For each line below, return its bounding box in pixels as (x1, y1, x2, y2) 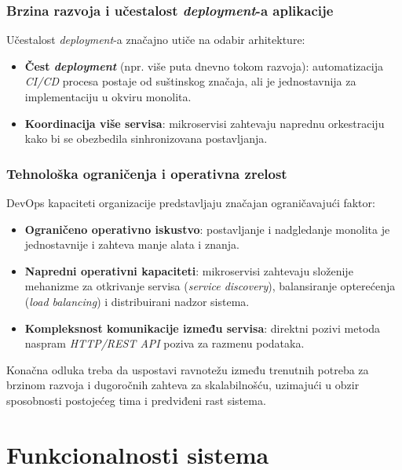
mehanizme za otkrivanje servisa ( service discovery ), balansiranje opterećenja (24, 278, 396, 294)
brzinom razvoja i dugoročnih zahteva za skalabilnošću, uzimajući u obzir (6, 377, 360, 393)
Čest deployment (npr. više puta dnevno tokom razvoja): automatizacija (24, 57, 383, 74)
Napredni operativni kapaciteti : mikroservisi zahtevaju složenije (24, 262, 353, 279)
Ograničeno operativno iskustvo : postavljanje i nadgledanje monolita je (24, 220, 390, 237)
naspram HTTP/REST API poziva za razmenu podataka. (24, 335, 305, 352)
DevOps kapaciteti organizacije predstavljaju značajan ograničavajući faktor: (6, 195, 375, 210)
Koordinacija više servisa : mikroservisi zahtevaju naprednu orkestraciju (24, 115, 385, 131)
